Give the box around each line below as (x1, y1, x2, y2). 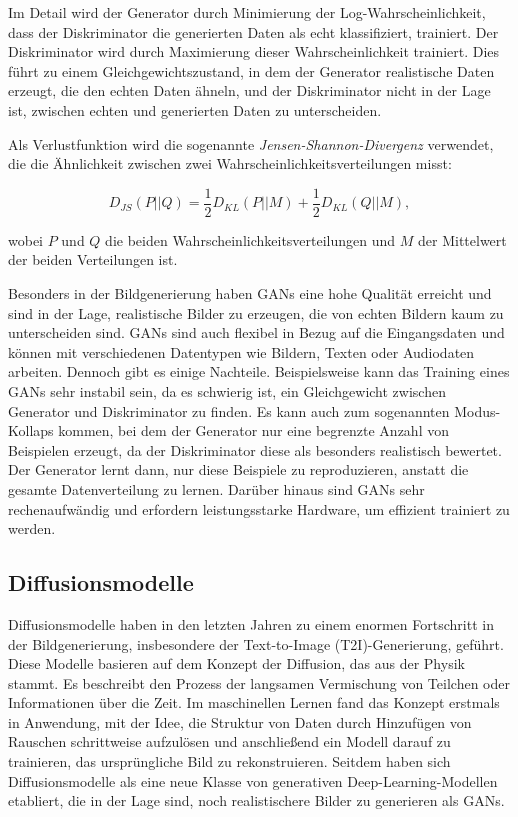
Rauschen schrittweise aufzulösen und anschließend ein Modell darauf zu (8, 731, 451, 752)
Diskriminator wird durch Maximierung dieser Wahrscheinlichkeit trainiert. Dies (8, 41, 500, 62)
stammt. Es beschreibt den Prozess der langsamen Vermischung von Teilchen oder (8, 672, 510, 693)
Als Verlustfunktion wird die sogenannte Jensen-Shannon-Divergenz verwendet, (8, 133, 494, 154)
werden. (8, 518, 56, 539)
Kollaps (8, 420, 54, 441)
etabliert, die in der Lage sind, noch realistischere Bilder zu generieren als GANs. (8, 790, 505, 811)
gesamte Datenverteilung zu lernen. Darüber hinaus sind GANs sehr (8, 478, 425, 499)
